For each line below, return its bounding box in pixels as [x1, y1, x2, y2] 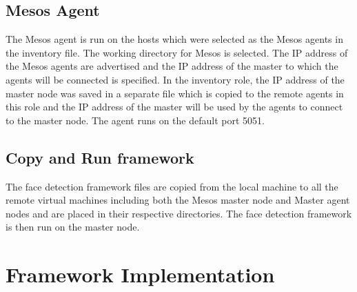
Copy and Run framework [6, 146, 194, 168]
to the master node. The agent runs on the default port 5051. [6, 113, 265, 127]
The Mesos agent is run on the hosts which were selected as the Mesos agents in [6, 32, 343, 46]
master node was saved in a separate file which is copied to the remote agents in [6, 86, 344, 100]
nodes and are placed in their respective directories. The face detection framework [6, 206, 352, 220]
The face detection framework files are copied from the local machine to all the [6, 179, 338, 193]
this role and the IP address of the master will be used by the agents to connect [6, 99, 343, 114]
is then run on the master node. [6, 220, 140, 234]
